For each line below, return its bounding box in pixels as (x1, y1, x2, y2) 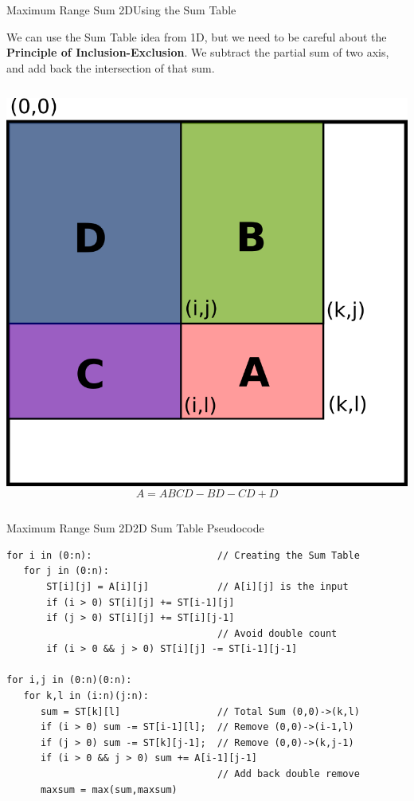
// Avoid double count (217, 627, 338, 639)
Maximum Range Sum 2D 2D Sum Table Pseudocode (6, 520, 264, 536)
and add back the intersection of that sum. (6, 59, 215, 76)
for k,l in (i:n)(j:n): (23, 690, 149, 702)
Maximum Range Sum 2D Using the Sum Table (6, 2, 236, 18)
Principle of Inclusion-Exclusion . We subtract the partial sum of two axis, (6, 44, 389, 61)
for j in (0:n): (23, 565, 109, 577)
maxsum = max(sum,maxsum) (40, 783, 178, 795)
